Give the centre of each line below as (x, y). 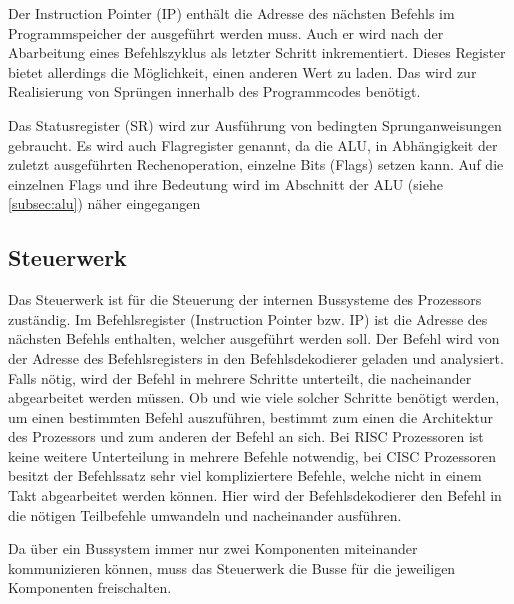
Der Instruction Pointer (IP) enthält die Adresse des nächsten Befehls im (231, 13)
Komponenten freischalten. (90, 587)
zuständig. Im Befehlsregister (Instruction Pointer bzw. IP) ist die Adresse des (248, 318)
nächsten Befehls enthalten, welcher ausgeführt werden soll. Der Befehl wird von (254, 338)
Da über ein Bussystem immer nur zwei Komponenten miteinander (213, 548)
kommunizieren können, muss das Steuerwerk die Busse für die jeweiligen (232, 567)
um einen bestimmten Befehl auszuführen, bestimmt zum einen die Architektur (251, 416)
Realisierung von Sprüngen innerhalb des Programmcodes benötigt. (214, 91)
